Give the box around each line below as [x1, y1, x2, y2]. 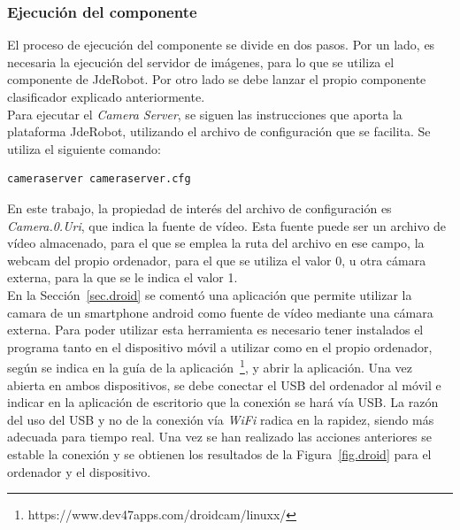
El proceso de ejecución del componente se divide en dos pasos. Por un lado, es [7, 35, 435, 54]
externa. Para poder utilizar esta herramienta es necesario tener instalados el [7, 320, 424, 339]
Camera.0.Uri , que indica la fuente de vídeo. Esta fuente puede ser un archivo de [7, 216, 447, 234]
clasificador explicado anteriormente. [7, 88, 205, 105]
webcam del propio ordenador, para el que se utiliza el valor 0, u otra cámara [7, 250, 426, 269]
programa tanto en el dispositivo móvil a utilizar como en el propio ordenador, [7, 337, 433, 356]
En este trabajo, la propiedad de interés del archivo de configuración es [7, 198, 392, 217]
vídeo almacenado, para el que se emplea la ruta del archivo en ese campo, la [7, 234, 425, 252]
